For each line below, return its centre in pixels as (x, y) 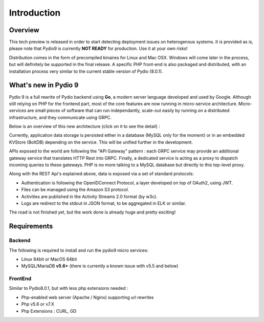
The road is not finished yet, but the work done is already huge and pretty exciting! (92, 212)
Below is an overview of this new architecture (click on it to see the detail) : (85, 127)
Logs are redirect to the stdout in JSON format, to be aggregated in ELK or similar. (104, 203)
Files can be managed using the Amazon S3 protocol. (75, 190)
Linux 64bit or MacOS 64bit (49, 259)
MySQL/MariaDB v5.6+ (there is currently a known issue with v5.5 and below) (100, 266)
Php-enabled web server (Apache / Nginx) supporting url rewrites (88, 297)
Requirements (31, 226)
